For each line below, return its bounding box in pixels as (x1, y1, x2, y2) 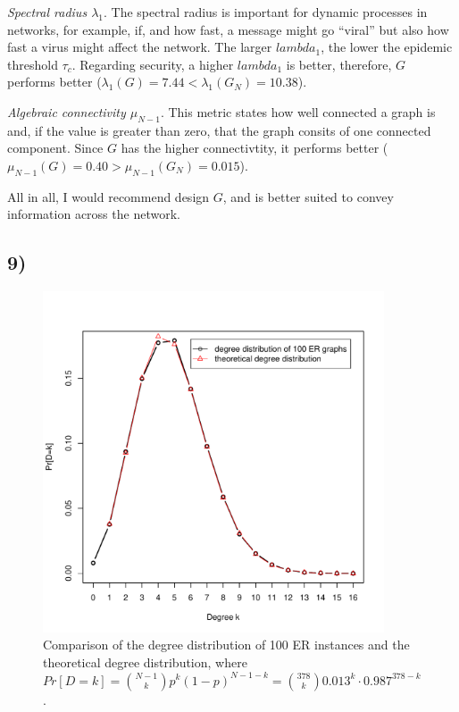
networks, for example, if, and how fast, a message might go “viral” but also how (7, 20, 449, 38)
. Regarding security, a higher (71, 54, 234, 73)
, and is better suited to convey (222, 187, 394, 205)
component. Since (7, 138, 104, 157)
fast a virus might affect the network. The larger (7, 38, 272, 56)
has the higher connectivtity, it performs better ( (121, 138, 388, 157)
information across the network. (7, 205, 180, 223)
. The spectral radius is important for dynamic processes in (103, 3, 428, 21)
